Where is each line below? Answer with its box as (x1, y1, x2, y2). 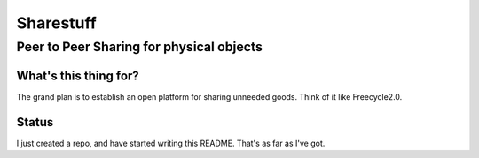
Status (16, 115, 54, 130)
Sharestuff (16, 13, 97, 33)
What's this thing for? (16, 68, 139, 83)
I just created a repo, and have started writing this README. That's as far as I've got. (16, 138, 326, 148)
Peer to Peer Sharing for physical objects (16, 39, 263, 55)
